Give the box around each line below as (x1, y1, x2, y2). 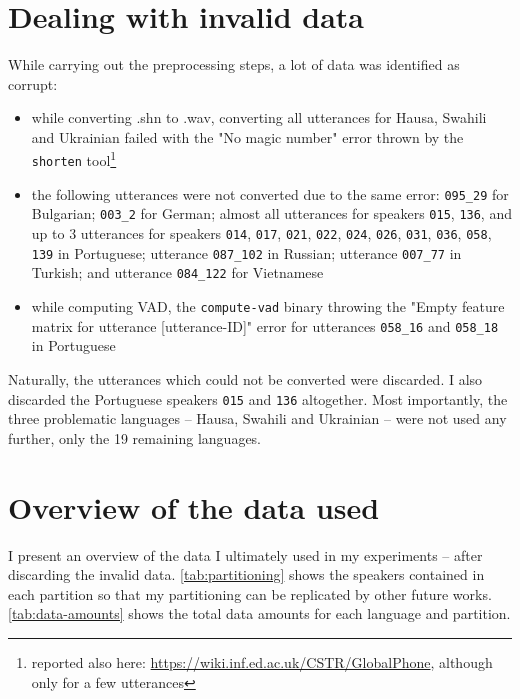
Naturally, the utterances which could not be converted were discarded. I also (8, 369, 483, 389)
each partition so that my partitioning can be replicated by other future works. (8, 583, 492, 604)
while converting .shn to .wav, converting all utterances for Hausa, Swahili (31, 107, 487, 128)
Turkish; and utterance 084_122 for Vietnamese (31, 262, 324, 283)
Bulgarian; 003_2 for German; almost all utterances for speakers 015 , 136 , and (31, 203, 512, 224)
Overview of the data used (8, 486, 380, 527)
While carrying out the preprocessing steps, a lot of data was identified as (8, 54, 460, 75)
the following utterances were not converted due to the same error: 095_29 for (31, 183, 509, 204)
